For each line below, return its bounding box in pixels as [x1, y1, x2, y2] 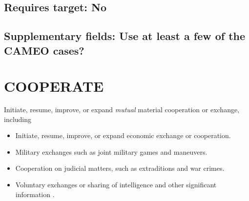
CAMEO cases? [4, 42, 84, 58]
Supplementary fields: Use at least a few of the [4, 28, 246, 43]
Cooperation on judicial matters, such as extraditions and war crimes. [15, 163, 225, 173]
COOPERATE [4, 76, 104, 96]
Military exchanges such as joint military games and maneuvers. [15, 146, 207, 157]
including [4, 114, 32, 124]
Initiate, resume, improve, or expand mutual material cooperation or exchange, [4, 104, 240, 115]
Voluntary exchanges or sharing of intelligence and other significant [15, 180, 217, 190]
